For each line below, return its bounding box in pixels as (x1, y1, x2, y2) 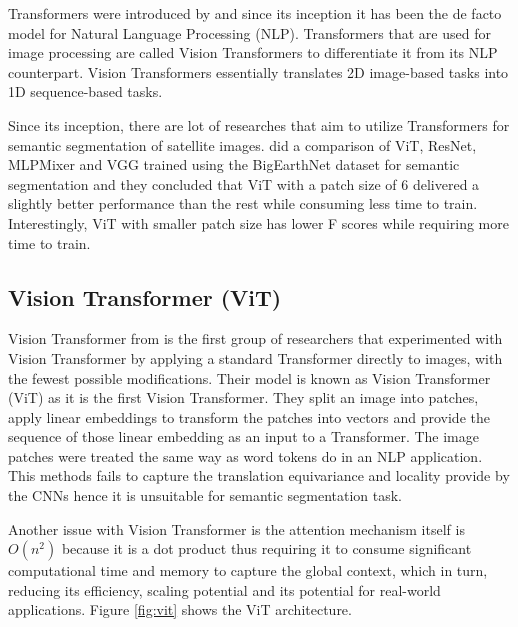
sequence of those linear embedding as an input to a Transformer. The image (8, 426, 480, 447)
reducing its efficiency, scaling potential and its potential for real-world (8, 579, 441, 600)
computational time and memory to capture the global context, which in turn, (8, 560, 488, 581)
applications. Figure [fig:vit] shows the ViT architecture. (8, 599, 352, 620)
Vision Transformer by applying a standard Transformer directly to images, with (8, 347, 503, 368)
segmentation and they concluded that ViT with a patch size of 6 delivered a (8, 173, 480, 194)
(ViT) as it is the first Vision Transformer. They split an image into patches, (8, 387, 479, 408)
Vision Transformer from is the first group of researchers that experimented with (8, 328, 503, 349)
